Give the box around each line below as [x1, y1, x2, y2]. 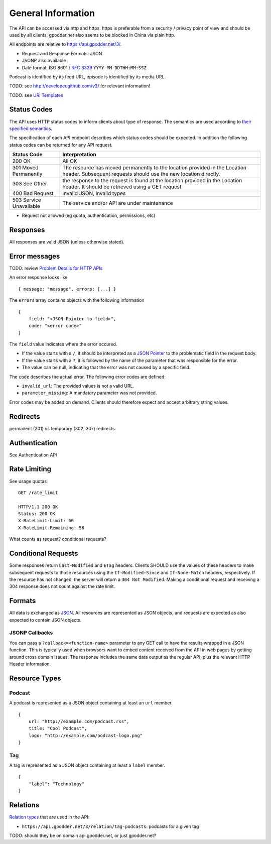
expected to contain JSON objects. [9, 617, 82, 623]
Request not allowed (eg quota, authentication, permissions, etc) [22, 212, 156, 218]
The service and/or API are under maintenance [62, 200, 173, 207]
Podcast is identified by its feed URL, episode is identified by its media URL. [9, 73, 166, 80]
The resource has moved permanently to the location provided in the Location [62, 164, 247, 171]
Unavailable [12, 203, 40, 210]
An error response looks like [9, 274, 68, 281]
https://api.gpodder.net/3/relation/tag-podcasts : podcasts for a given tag [22, 823, 199, 829]
